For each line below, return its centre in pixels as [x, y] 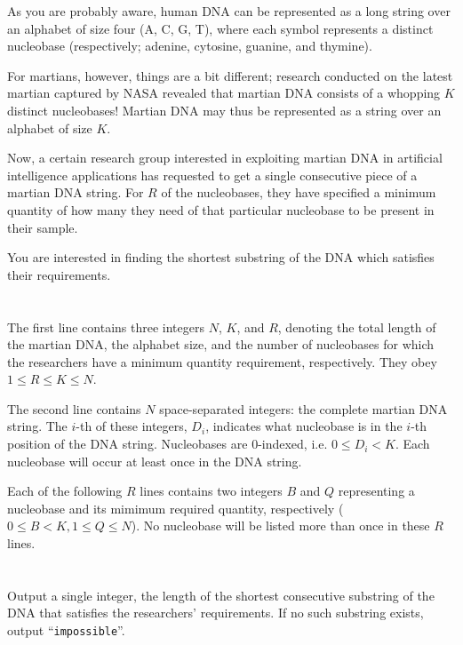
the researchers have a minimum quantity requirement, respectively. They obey [222, 361]
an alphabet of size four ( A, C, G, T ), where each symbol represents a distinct [220, 28]
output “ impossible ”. [66, 630]
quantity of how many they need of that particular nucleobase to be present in [221, 209]
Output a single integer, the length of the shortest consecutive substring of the [221, 595]
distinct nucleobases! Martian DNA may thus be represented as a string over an [224, 110]
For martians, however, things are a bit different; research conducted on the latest [230, 75]
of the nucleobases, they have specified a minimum [299, 192]
